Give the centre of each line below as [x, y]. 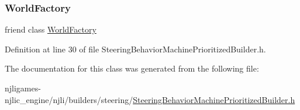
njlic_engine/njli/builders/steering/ [69, 99]
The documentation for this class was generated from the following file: [132, 68]
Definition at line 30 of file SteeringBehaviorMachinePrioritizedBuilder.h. [135, 49]
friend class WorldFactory [51, 29]
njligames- [23, 88]
